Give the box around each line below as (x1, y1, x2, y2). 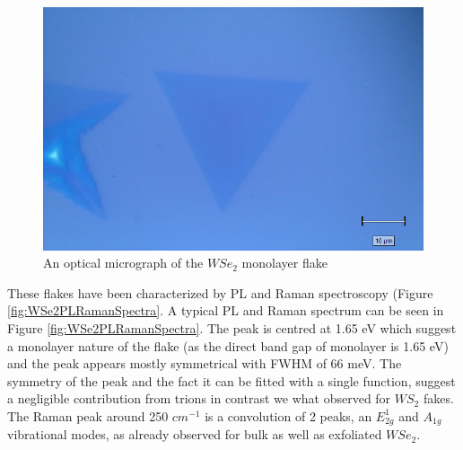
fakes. (423, 389, 454, 408)
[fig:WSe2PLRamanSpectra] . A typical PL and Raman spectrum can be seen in (7, 301, 444, 320)
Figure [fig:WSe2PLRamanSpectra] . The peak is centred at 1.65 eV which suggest (7, 319, 457, 337)
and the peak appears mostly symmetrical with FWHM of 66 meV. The (7, 354, 402, 373)
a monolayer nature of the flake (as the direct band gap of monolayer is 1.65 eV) (7, 336, 449, 355)
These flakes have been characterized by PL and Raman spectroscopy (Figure (7, 283, 433, 302)
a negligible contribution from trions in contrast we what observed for (7, 389, 391, 408)
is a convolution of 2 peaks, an (205, 406, 372, 425)
